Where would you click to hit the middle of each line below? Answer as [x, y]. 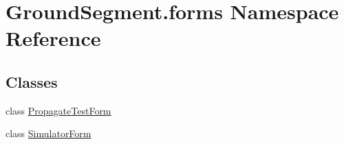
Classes [32, 81]
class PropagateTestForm [58, 110]
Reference [53, 38]
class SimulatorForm [49, 133]
